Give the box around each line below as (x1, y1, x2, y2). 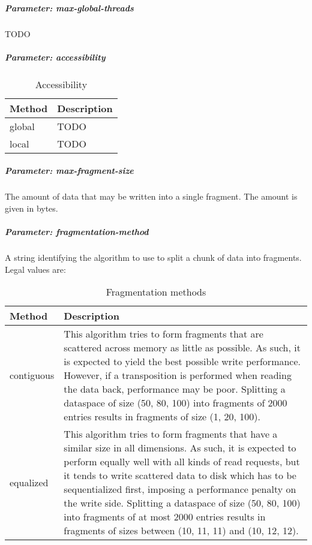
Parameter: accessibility (5, 50, 106, 63)
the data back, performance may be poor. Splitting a (64, 382, 286, 396)
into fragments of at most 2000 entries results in (64, 510, 266, 524)
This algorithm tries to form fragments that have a (64, 427, 278, 441)
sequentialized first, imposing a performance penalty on (64, 482, 296, 496)
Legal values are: (5, 263, 66, 275)
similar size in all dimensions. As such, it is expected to (64, 441, 296, 455)
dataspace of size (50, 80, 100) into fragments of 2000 (64, 396, 287, 410)
